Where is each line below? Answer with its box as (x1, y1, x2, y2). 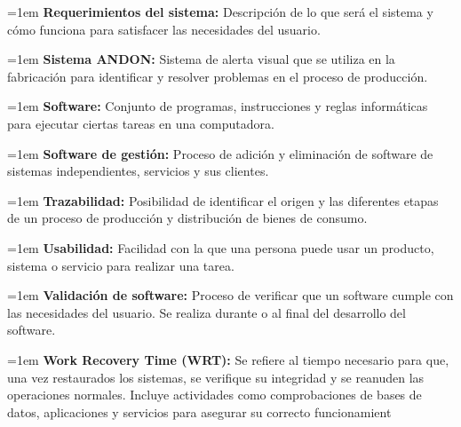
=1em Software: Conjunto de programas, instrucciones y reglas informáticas (7, 97, 428, 115)
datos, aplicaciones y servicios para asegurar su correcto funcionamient (7, 402, 392, 421)
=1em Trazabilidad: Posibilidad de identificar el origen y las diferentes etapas (7, 191, 439, 210)
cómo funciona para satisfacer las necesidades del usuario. (7, 20, 321, 38)
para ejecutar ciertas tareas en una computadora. (7, 114, 274, 132)
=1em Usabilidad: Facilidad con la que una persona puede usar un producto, (7, 238, 434, 257)
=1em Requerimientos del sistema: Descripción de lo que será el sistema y (7, 3, 433, 20)
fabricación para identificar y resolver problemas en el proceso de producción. (7, 67, 428, 85)
